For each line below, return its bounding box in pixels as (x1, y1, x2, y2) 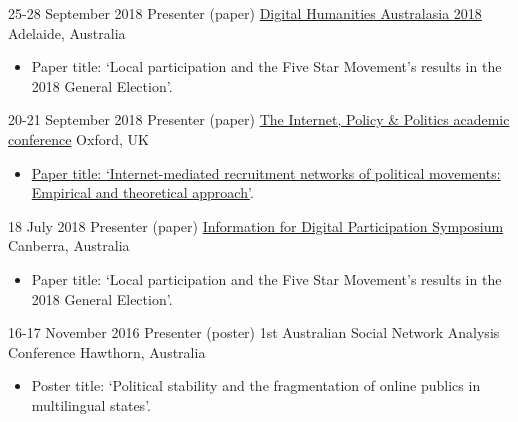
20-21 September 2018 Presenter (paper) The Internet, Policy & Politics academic (8, 109, 510, 130)
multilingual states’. (31, 394, 151, 415)
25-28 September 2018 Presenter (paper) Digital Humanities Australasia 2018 (8, 3, 482, 23)
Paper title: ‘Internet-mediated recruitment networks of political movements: (31, 162, 501, 183)
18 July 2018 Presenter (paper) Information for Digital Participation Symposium (8, 215, 504, 236)
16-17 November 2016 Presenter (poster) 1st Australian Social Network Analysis (8, 322, 500, 343)
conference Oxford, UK (8, 128, 149, 149)
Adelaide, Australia (8, 22, 126, 43)
